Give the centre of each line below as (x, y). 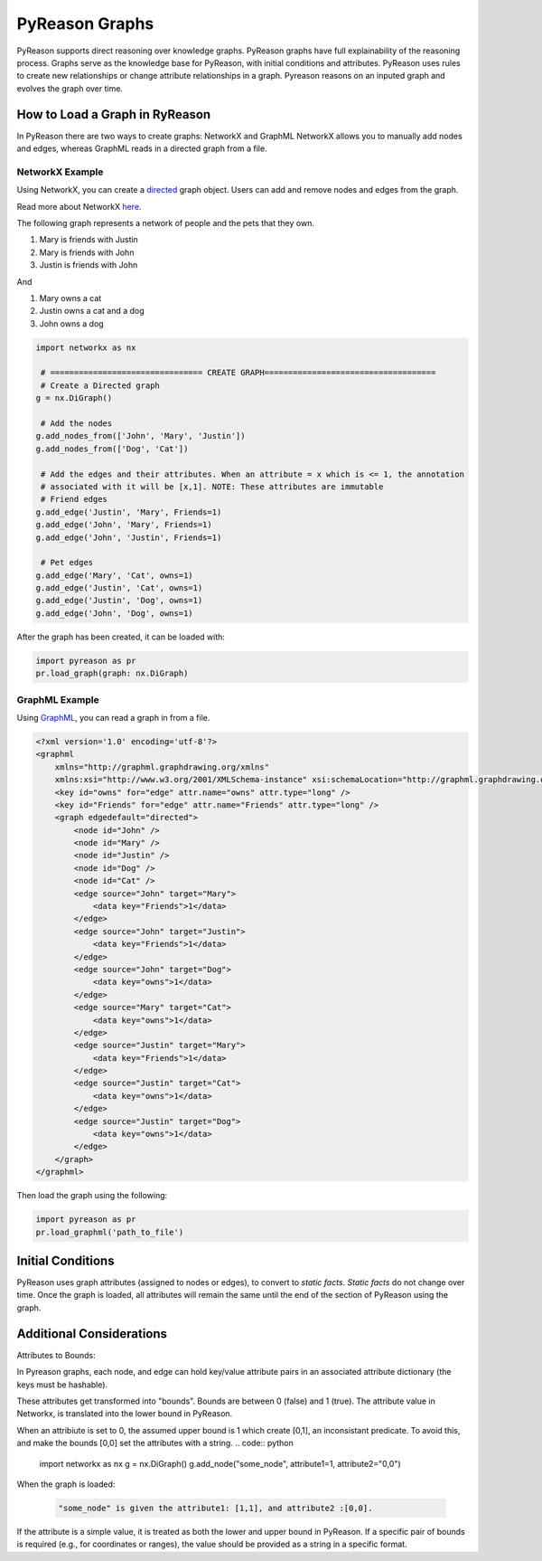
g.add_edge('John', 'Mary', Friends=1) (124, 525)
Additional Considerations (92, 1334)
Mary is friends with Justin (89, 240)
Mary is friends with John (87, 252)
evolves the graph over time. (70, 88)
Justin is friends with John (89, 265)
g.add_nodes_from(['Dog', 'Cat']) (112, 449)
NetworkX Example (60, 172)
